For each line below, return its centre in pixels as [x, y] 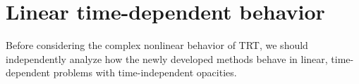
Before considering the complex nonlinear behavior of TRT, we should [157, 45]
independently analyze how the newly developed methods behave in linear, [167, 58]
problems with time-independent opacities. [145, 72]
